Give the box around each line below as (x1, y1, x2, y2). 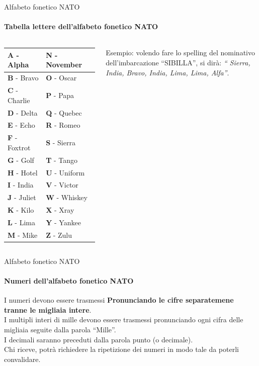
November (46, 59, 82, 70)
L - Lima (8, 217, 35, 227)
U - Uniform (46, 167, 85, 177)
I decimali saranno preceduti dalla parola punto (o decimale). (4, 334, 193, 344)
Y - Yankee (46, 217, 81, 227)
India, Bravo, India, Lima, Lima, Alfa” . (106, 67, 229, 77)
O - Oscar (46, 72, 77, 83)
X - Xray (46, 205, 74, 215)
